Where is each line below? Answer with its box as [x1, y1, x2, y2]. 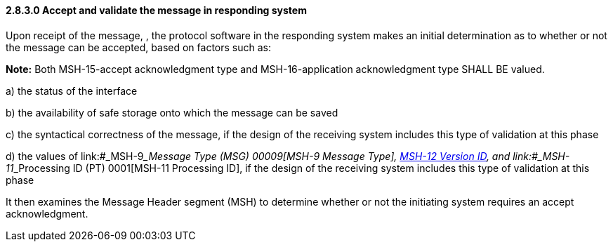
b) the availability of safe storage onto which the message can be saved [6, 106, 338, 119]
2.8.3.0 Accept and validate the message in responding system [6, 4, 307, 16]
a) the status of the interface [6, 84, 138, 97]
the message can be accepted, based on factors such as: [6, 41, 271, 53]
